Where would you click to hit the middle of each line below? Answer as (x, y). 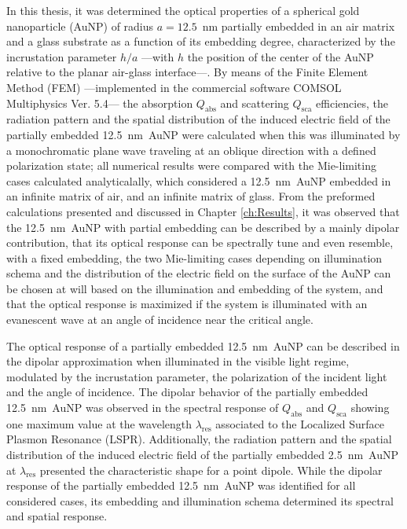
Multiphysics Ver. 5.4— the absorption (100, 103)
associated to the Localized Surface (300, 423)
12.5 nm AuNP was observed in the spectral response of (143, 408)
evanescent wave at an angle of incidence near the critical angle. (160, 320)
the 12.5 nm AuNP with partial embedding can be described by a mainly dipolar (203, 227)
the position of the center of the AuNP (280, 56)
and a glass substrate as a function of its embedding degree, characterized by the (201, 41)
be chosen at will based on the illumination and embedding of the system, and (195, 288)
